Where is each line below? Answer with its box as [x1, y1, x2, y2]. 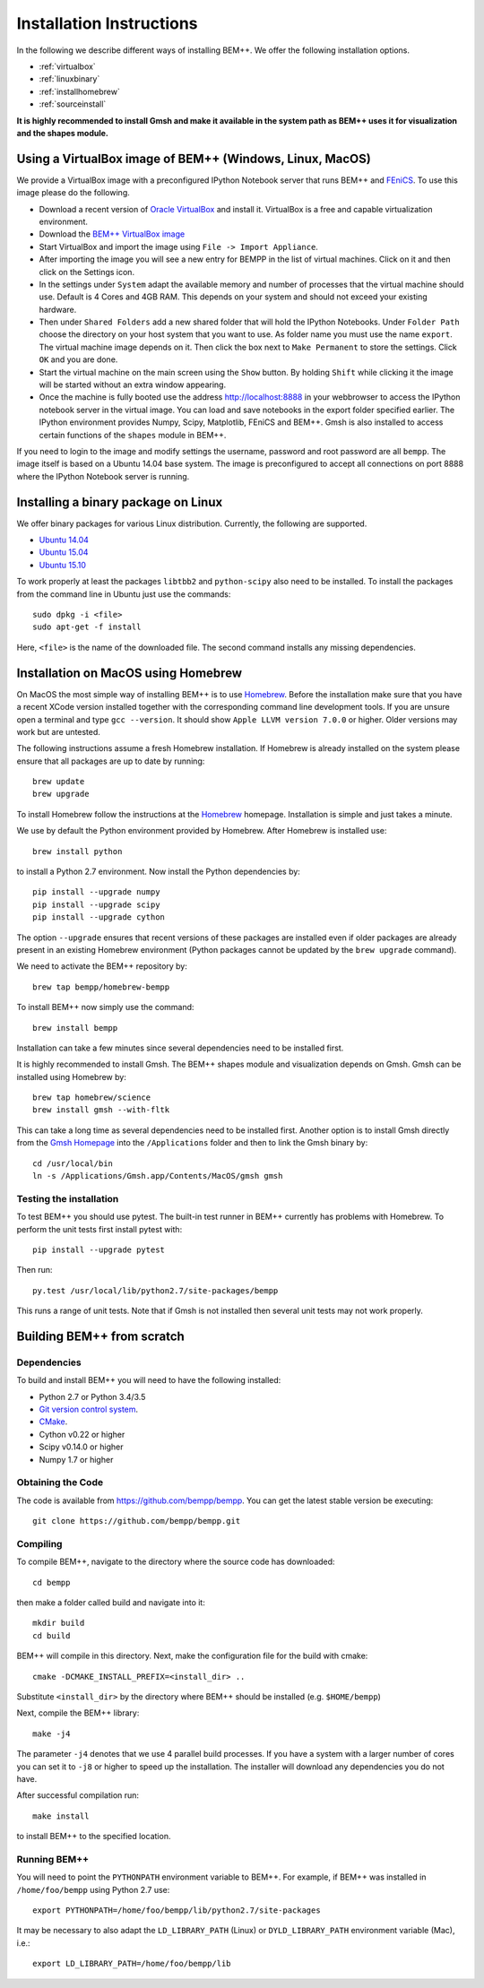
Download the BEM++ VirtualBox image [39, 229, 186, 239]
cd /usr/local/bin [32, 1158, 114, 1169]
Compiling [16, 1537, 63, 1550]
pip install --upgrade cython [32, 912, 166, 922]
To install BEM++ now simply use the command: [16, 1002, 194, 1013]
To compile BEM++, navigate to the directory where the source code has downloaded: [16, 1556, 335, 1568]
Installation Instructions [16, 13, 198, 33]
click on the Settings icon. [39, 266, 134, 277]
